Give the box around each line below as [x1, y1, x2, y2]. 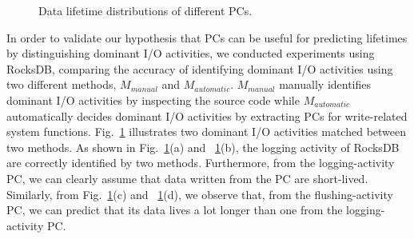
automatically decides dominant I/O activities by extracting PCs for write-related [6, 107, 408, 124]
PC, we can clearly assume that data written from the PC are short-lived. [6, 169, 368, 186]
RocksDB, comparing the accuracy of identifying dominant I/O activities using [6, 60, 393, 77]
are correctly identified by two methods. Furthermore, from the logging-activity [6, 154, 395, 171]
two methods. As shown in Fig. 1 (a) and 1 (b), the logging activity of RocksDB [6, 138, 400, 155]
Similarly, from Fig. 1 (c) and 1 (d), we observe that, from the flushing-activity [6, 185, 393, 202]
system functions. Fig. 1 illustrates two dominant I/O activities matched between [6, 123, 407, 140]
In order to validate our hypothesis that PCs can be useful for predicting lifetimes [6, 29, 408, 46]
